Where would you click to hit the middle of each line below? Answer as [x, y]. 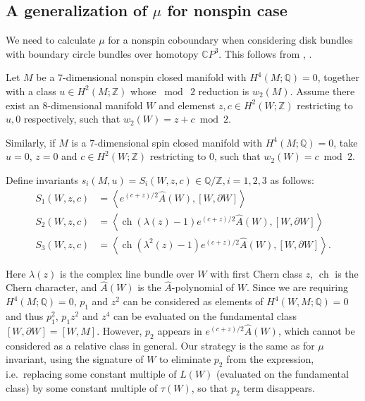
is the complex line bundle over [127, 273]
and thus [25, 315]
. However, [119, 330]
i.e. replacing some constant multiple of [91, 374]
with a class [31, 91]
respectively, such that [72, 119]
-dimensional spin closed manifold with [178, 142]
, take [346, 142]
